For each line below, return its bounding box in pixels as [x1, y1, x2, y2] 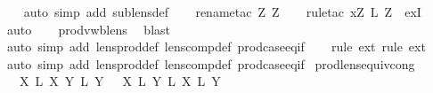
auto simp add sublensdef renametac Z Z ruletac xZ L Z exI [23, 3, 421, 20]
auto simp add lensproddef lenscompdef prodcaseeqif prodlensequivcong [6, 54, 415, 73]
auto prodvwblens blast [6, 19, 170, 38]
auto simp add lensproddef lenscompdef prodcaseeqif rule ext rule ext [6, 37, 426, 56]
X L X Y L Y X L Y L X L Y [19, 72, 221, 90]
